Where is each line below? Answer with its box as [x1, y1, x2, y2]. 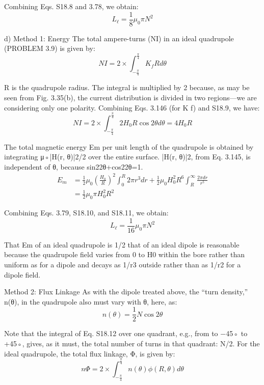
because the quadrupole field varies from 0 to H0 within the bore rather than [4, 249, 245, 260]
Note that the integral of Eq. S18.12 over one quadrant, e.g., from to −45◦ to [4, 328, 248, 339]
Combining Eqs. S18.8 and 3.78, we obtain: [4, 1, 139, 11]
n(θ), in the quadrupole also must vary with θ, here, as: [4, 296, 177, 307]
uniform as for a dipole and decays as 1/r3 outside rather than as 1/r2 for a [4, 259, 241, 269]
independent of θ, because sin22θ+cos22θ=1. [4, 161, 143, 172]
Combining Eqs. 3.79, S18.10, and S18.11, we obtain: [4, 207, 169, 218]
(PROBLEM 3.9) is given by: [4, 43, 95, 53]
